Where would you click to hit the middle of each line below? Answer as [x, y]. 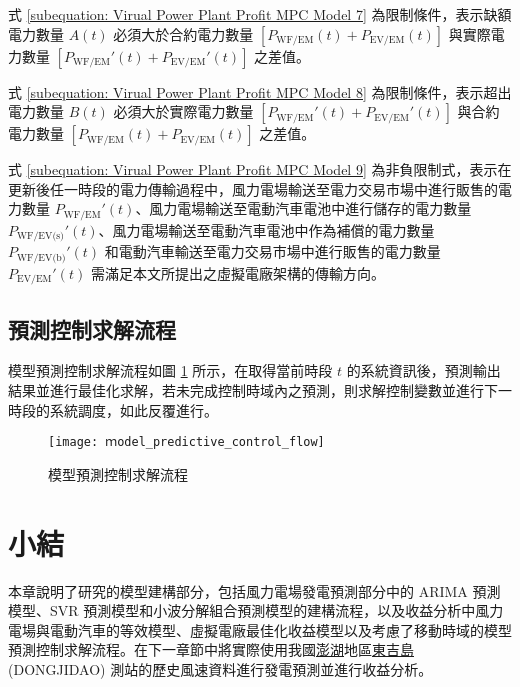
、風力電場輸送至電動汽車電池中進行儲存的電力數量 [303, 208]
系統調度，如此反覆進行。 [133, 409]
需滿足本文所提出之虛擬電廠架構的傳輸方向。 [237, 272]
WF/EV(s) [40, 236]
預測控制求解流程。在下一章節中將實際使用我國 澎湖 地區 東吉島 [211, 649]
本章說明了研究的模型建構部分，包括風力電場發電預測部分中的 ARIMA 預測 [254, 590]
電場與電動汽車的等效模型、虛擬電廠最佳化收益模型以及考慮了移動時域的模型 [260, 629]
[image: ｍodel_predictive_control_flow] [186, 442]
